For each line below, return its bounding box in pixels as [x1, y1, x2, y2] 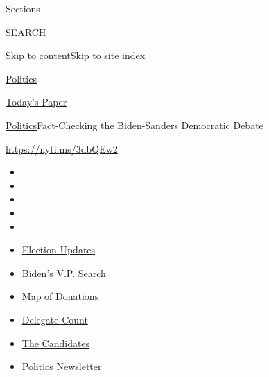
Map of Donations [21, 289, 99, 303]
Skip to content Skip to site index [6, 48, 146, 62]
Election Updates [21, 242, 96, 257]
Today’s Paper [6, 94, 67, 109]
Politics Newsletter [21, 359, 102, 374]
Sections [6, 1, 40, 15]
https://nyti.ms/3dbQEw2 [6, 141, 118, 156]
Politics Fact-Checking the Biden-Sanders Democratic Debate [6, 117, 263, 132]
